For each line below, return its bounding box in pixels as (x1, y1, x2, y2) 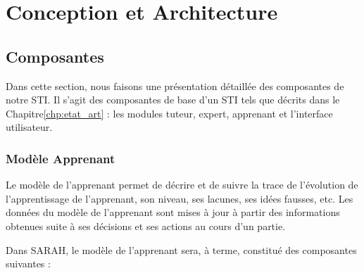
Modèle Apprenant (6, 149, 115, 167)
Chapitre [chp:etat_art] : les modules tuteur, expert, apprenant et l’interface (6, 106, 333, 120)
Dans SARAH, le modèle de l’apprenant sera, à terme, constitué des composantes (6, 242, 357, 257)
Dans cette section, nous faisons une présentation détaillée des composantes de (6, 78, 344, 93)
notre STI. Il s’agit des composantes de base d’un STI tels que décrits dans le (6, 92, 340, 107)
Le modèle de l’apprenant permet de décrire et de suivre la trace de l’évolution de (6, 177, 358, 192)
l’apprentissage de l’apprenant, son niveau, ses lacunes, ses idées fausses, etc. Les (6, 191, 353, 205)
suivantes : (6, 256, 51, 271)
